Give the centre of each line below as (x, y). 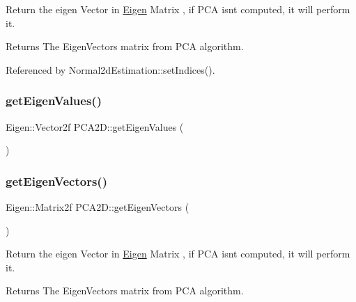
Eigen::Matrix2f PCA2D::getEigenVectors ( (98, 207)
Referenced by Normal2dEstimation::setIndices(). (110, 69)
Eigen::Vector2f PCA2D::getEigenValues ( (95, 126)
